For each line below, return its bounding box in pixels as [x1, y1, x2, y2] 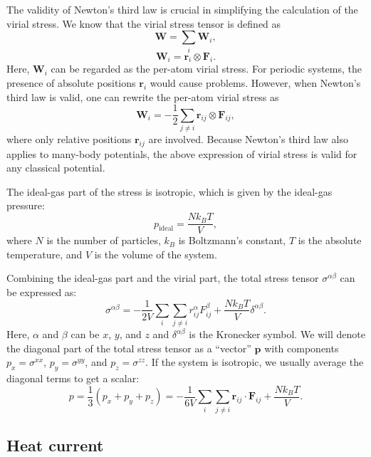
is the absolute [298, 233, 362, 248]
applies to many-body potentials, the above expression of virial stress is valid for [6, 146, 357, 161]
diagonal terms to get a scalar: [6, 371, 140, 386]
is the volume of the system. [94, 246, 217, 261]
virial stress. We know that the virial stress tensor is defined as [6, 16, 281, 31]
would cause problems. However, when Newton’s [150, 75, 361, 90]
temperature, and [6, 246, 83, 261]
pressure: [6, 198, 45, 213]
